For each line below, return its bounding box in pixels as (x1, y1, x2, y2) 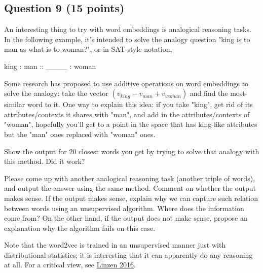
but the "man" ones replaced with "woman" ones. (4, 128, 156, 139)
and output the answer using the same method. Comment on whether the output (4, 183, 256, 193)
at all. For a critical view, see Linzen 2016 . (4, 259, 136, 270)
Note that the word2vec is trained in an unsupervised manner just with (4, 240, 226, 250)
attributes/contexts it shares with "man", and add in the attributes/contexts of (4, 109, 250, 119)
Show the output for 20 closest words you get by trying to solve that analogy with (4, 146, 259, 156)
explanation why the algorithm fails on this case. (4, 222, 156, 233)
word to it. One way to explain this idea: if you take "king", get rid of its (27, 99, 253, 110)
